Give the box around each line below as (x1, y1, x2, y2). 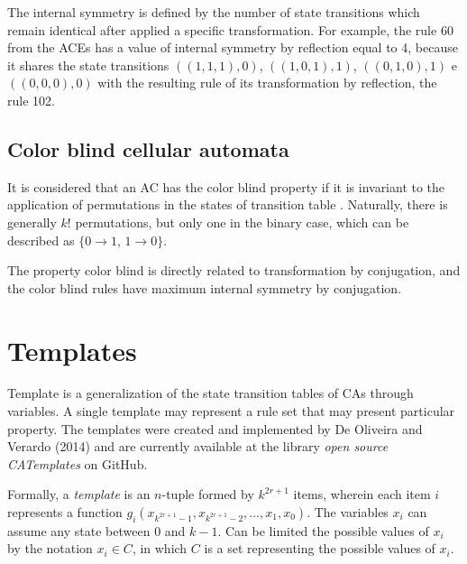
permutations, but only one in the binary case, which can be (75, 212, 409, 231)
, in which (132, 539, 188, 558)
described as (7, 230, 75, 249)
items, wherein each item (293, 485, 431, 504)
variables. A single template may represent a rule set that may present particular (7, 402, 455, 421)
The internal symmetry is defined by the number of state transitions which (7, 3, 420, 21)
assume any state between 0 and (7, 521, 186, 540)
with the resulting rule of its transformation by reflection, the (97, 73, 437, 92)
